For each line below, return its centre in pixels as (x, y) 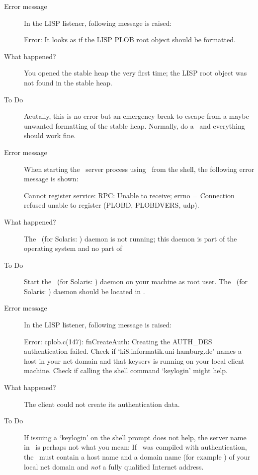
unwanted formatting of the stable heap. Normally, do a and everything (134, 125)
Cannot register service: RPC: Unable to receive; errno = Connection (129, 195)
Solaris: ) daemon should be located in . (85, 291)
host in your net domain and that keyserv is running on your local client (134, 360)
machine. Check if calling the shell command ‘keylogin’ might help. (126, 370)
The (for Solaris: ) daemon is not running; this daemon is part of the (130, 238)
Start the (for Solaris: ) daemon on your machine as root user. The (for (136, 281)
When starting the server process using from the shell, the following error (139, 169)
